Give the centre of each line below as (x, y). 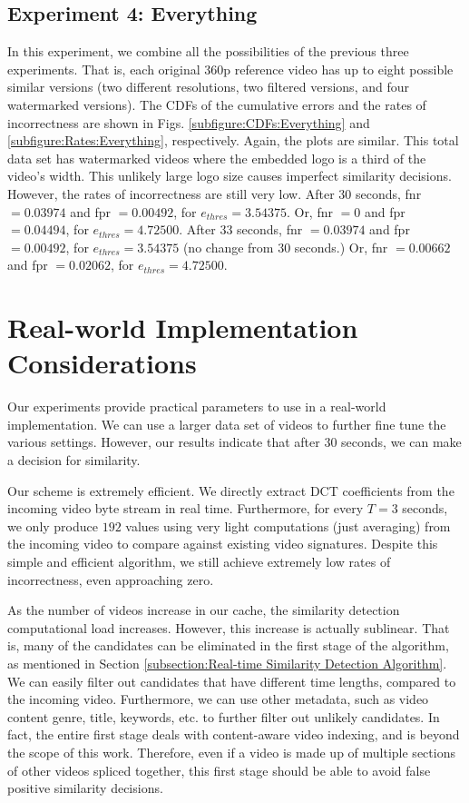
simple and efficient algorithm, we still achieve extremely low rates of (199, 561)
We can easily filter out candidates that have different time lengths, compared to (232, 681)
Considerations (102, 363)
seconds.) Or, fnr (341, 247)
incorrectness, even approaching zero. (111, 579)
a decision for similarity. (74, 460)
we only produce (53, 525)
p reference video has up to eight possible (338, 69)
